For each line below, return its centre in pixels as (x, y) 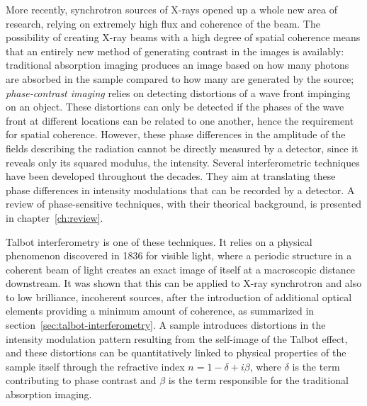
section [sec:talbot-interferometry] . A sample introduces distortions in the (166, 325)
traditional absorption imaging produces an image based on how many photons (177, 65)
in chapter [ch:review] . (55, 217)
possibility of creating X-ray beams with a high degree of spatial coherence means (183, 37)
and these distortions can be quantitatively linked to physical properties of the (176, 353)
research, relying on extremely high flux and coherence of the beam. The (163, 23)
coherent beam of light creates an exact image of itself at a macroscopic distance (181, 269)
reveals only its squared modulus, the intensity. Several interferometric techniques (183, 162)
